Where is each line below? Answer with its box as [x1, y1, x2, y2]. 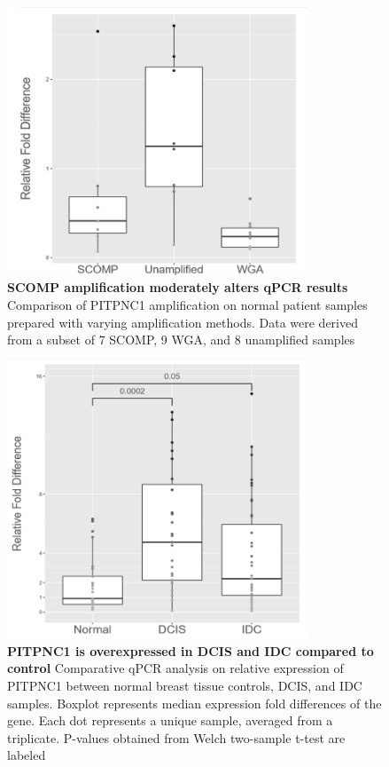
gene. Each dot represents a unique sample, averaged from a [7, 711, 333, 730]
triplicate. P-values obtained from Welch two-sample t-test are [7, 728, 346, 747]
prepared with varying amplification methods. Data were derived [7, 312, 358, 331]
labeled [7, 746, 46, 764]
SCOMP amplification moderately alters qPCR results [7, 278, 348, 297]
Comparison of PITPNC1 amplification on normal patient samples [7, 296, 368, 313]
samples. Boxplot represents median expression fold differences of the [7, 693, 382, 712]
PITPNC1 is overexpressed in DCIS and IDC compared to [7, 641, 374, 660]
